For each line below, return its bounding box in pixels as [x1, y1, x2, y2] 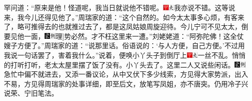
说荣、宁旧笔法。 [4, 88, 58, 98]
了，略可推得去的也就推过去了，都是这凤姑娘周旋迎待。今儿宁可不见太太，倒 [4, 21, 248, 32]
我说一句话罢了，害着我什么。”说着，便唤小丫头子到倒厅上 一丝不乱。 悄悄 [4, 50, 246, 60]
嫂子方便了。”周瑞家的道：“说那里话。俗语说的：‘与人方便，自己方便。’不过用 [4, 40, 245, 50]
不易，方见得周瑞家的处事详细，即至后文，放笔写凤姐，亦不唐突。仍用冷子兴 [4, 78, 248, 88]
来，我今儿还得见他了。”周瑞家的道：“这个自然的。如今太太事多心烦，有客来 [4, 12, 245, 22]
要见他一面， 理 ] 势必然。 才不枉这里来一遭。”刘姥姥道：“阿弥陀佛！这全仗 [4, 31, 244, 41]
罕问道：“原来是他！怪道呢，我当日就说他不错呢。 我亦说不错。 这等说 [4, 2, 236, 12]
